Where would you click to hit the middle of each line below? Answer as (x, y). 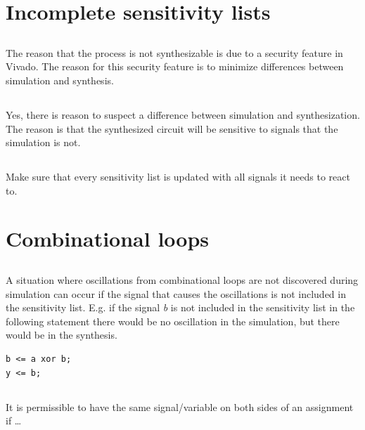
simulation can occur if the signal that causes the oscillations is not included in (176, 293)
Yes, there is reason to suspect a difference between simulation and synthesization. (183, 114)
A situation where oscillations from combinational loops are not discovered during (182, 280)
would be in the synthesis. (62, 335)
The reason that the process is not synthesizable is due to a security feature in (174, 52)
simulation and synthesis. (60, 80)
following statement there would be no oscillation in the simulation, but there (173, 321)
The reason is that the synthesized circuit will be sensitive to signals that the (172, 128)
